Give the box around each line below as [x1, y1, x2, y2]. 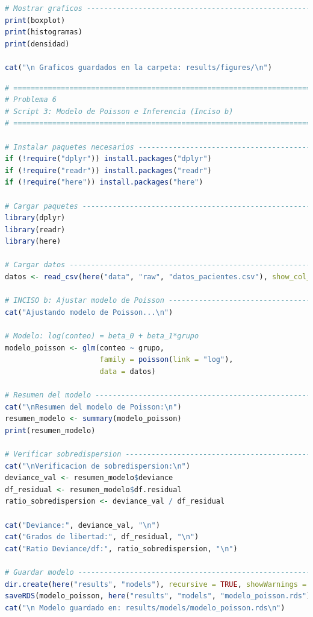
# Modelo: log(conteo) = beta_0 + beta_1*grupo [5, 332, 199, 341]
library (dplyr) [5, 214, 66, 223]
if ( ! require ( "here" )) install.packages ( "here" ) [5, 178, 203, 187]
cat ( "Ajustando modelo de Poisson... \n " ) [5, 308, 173, 317]
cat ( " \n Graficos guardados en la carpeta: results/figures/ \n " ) [5, 63, 272, 72]
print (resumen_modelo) [5, 426, 96, 435]
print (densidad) [5, 39, 70, 48]
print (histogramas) [5, 28, 82, 37]
